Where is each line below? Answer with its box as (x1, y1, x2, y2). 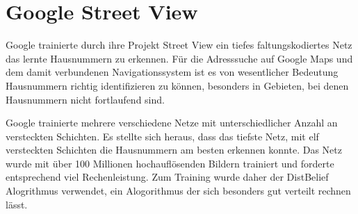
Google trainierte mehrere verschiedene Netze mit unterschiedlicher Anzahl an (6, 115, 338, 130)
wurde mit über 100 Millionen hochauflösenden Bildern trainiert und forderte (6, 156, 334, 170)
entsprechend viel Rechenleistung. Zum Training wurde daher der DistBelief (6, 170, 329, 184)
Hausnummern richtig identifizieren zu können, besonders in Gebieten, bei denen (6, 78, 349, 92)
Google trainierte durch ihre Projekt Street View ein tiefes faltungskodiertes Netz (6, 38, 352, 52)
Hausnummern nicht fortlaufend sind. (6, 92, 165, 106)
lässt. (6, 197, 28, 211)
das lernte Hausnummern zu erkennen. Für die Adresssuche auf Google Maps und (6, 51, 353, 65)
